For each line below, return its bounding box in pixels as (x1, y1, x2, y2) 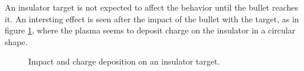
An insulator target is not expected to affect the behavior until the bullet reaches (5, 1, 298, 13)
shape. (5, 35, 28, 48)
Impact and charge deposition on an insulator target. (28, 55, 220, 67)
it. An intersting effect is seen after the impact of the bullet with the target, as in (5, 12, 299, 25)
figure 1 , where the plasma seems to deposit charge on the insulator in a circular (5, 24, 296, 36)
